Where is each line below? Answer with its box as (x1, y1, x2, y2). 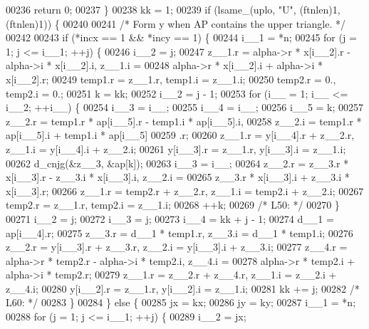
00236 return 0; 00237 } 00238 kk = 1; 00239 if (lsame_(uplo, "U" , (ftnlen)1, (6, 2, 341, 16)
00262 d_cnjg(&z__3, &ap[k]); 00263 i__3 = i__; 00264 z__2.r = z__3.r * (6, 155, 349, 170)
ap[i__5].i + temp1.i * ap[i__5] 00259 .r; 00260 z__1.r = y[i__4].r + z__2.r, (6, 127, 355, 142)
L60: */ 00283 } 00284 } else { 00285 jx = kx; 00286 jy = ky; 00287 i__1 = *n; (6, 295, 356, 310)
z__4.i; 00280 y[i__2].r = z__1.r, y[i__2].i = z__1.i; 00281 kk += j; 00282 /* (6, 281, 360, 296)
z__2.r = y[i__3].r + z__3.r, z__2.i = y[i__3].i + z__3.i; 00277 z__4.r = (6, 239, 348, 254)
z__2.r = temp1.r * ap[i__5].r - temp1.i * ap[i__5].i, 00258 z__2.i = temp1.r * (6, 113, 362, 128)
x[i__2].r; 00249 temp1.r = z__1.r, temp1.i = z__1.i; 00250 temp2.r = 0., (6, 71, 336, 86)
